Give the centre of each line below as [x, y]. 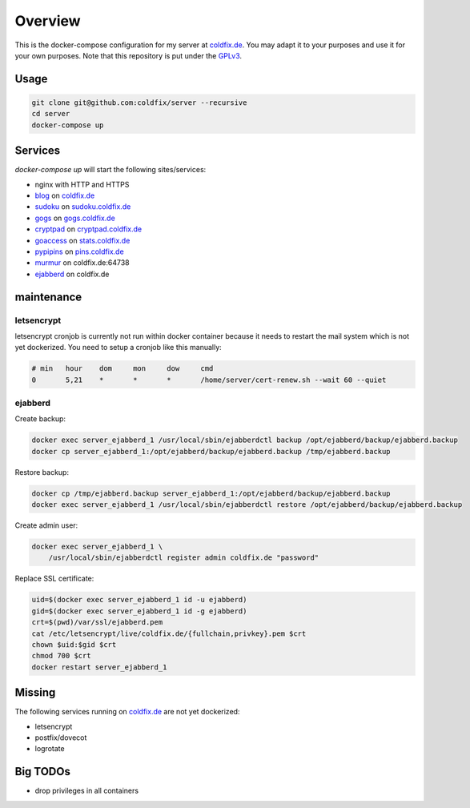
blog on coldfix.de [65, 195]
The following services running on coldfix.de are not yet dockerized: [127, 712]
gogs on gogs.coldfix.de [75, 218]
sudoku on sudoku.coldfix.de [83, 207]
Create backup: [40, 419]
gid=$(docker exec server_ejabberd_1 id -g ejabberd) [139, 611]
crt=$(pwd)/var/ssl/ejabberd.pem [97, 622]
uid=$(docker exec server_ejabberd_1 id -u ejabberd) [139, 600]
